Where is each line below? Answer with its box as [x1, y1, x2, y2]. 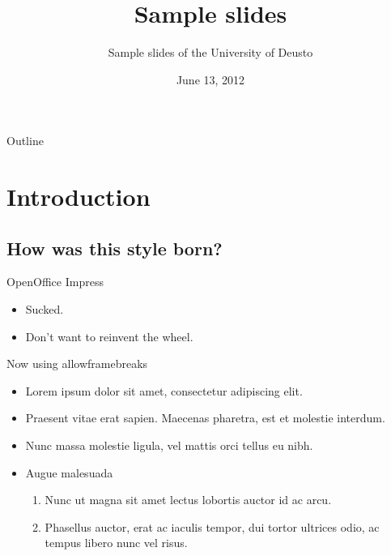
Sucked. [25, 301, 64, 318]
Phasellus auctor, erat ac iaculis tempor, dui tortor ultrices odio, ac [45, 518, 380, 535]
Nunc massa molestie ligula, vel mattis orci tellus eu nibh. [25, 437, 313, 454]
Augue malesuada [25, 464, 113, 481]
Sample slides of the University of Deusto [108, 44, 313, 61]
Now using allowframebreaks [6, 355, 148, 372]
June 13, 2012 [176, 71, 245, 88]
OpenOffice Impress [6, 273, 104, 290]
